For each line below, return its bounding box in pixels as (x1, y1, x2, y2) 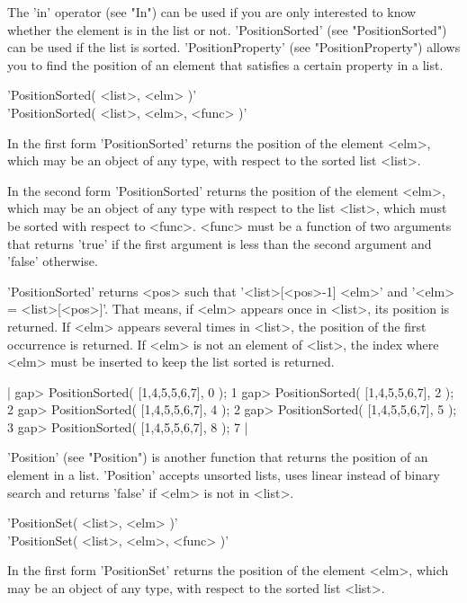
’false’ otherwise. (7, 252, 98, 270)
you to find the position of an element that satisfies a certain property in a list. (7, 55, 444, 74)
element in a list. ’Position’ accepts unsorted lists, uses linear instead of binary (7, 466, 440, 484)
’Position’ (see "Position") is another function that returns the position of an (7, 448, 428, 466)
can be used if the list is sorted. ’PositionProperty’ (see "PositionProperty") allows (7, 38, 461, 57)
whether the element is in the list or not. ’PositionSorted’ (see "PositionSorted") (7, 20, 447, 39)
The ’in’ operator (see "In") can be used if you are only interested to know (7, 3, 417, 21)
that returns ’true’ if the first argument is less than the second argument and (7, 234, 432, 253)
